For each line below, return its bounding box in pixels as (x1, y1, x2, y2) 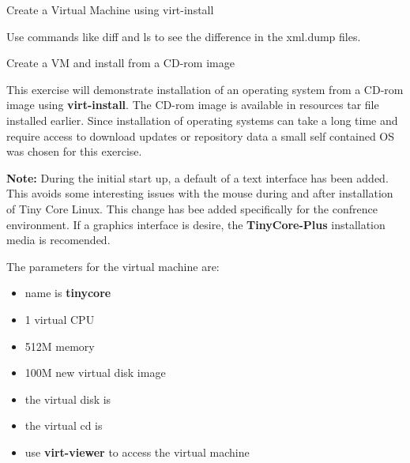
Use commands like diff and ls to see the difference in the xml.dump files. (6, 28, 361, 44)
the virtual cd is (24, 417, 103, 434)
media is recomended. (6, 231, 111, 248)
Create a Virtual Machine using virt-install (6, 2, 214, 17)
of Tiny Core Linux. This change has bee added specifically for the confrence (6, 200, 378, 216)
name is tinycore (24, 284, 111, 301)
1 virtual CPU (24, 311, 95, 327)
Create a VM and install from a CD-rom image (6, 55, 235, 71)
